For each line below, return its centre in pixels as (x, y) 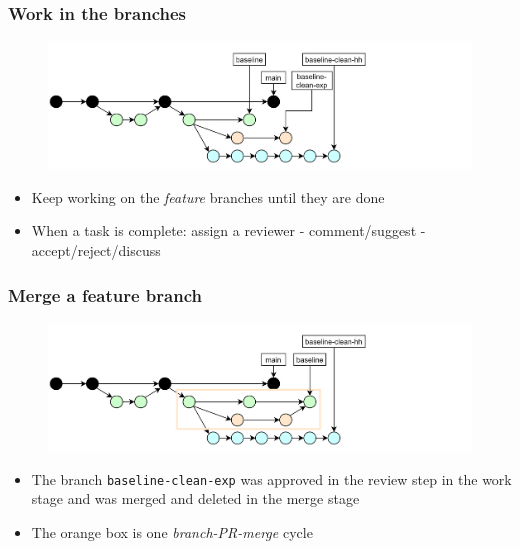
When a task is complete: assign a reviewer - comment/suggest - (228, 230)
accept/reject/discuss (96, 250)
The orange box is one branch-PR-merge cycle (172, 531)
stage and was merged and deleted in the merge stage (195, 498)
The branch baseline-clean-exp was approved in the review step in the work (271, 478)
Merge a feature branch (105, 294)
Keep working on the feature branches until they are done (208, 196)
